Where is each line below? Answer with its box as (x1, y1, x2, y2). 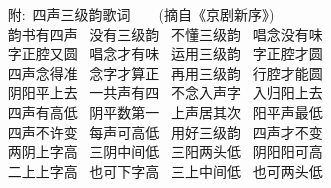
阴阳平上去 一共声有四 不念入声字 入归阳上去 (7, 82, 323, 103)
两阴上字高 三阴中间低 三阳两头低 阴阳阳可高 (7, 141, 323, 162)
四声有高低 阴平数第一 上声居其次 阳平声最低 (7, 101, 323, 122)
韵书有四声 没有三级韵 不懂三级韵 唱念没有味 (7, 23, 323, 44)
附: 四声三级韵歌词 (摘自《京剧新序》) (7, 4, 275, 24)
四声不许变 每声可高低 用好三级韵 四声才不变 (7, 121, 323, 142)
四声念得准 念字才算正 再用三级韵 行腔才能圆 (7, 62, 323, 83)
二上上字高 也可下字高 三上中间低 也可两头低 (7, 160, 323, 181)
